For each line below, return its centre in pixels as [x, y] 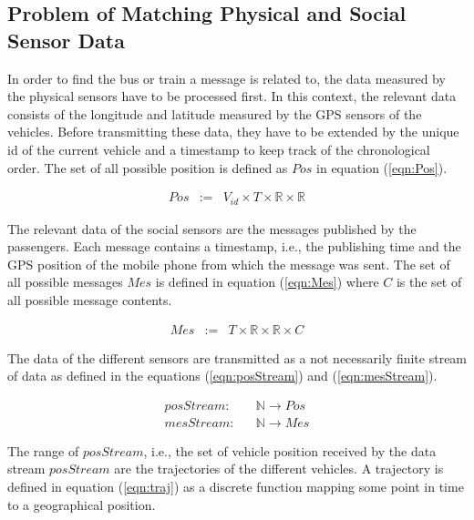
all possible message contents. [90, 300]
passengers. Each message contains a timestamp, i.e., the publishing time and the [234, 246]
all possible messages [65, 282]
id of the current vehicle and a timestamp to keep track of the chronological [219, 149]
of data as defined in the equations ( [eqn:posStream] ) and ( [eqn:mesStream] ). [222, 376]
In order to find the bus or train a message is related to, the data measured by [227, 78]
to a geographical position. [82, 504]
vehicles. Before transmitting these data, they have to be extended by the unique [233, 132]
